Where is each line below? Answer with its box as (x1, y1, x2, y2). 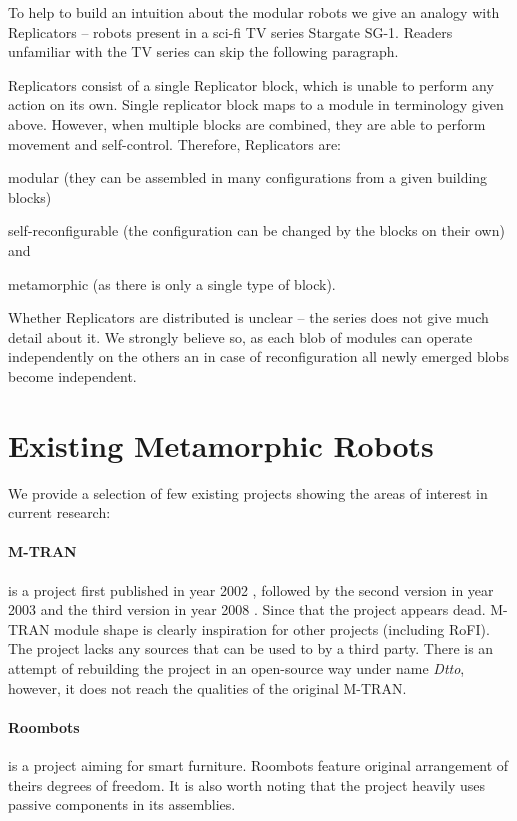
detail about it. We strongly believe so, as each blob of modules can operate (8, 326, 473, 347)
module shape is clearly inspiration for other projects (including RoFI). (54, 618, 490, 639)
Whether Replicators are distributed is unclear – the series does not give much (8, 307, 489, 328)
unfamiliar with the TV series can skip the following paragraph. (8, 41, 399, 62)
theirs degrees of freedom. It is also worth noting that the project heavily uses (8, 774, 486, 795)
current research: (8, 502, 111, 523)
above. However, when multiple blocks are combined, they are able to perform (8, 113, 486, 134)
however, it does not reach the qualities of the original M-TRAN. (8, 677, 407, 698)
